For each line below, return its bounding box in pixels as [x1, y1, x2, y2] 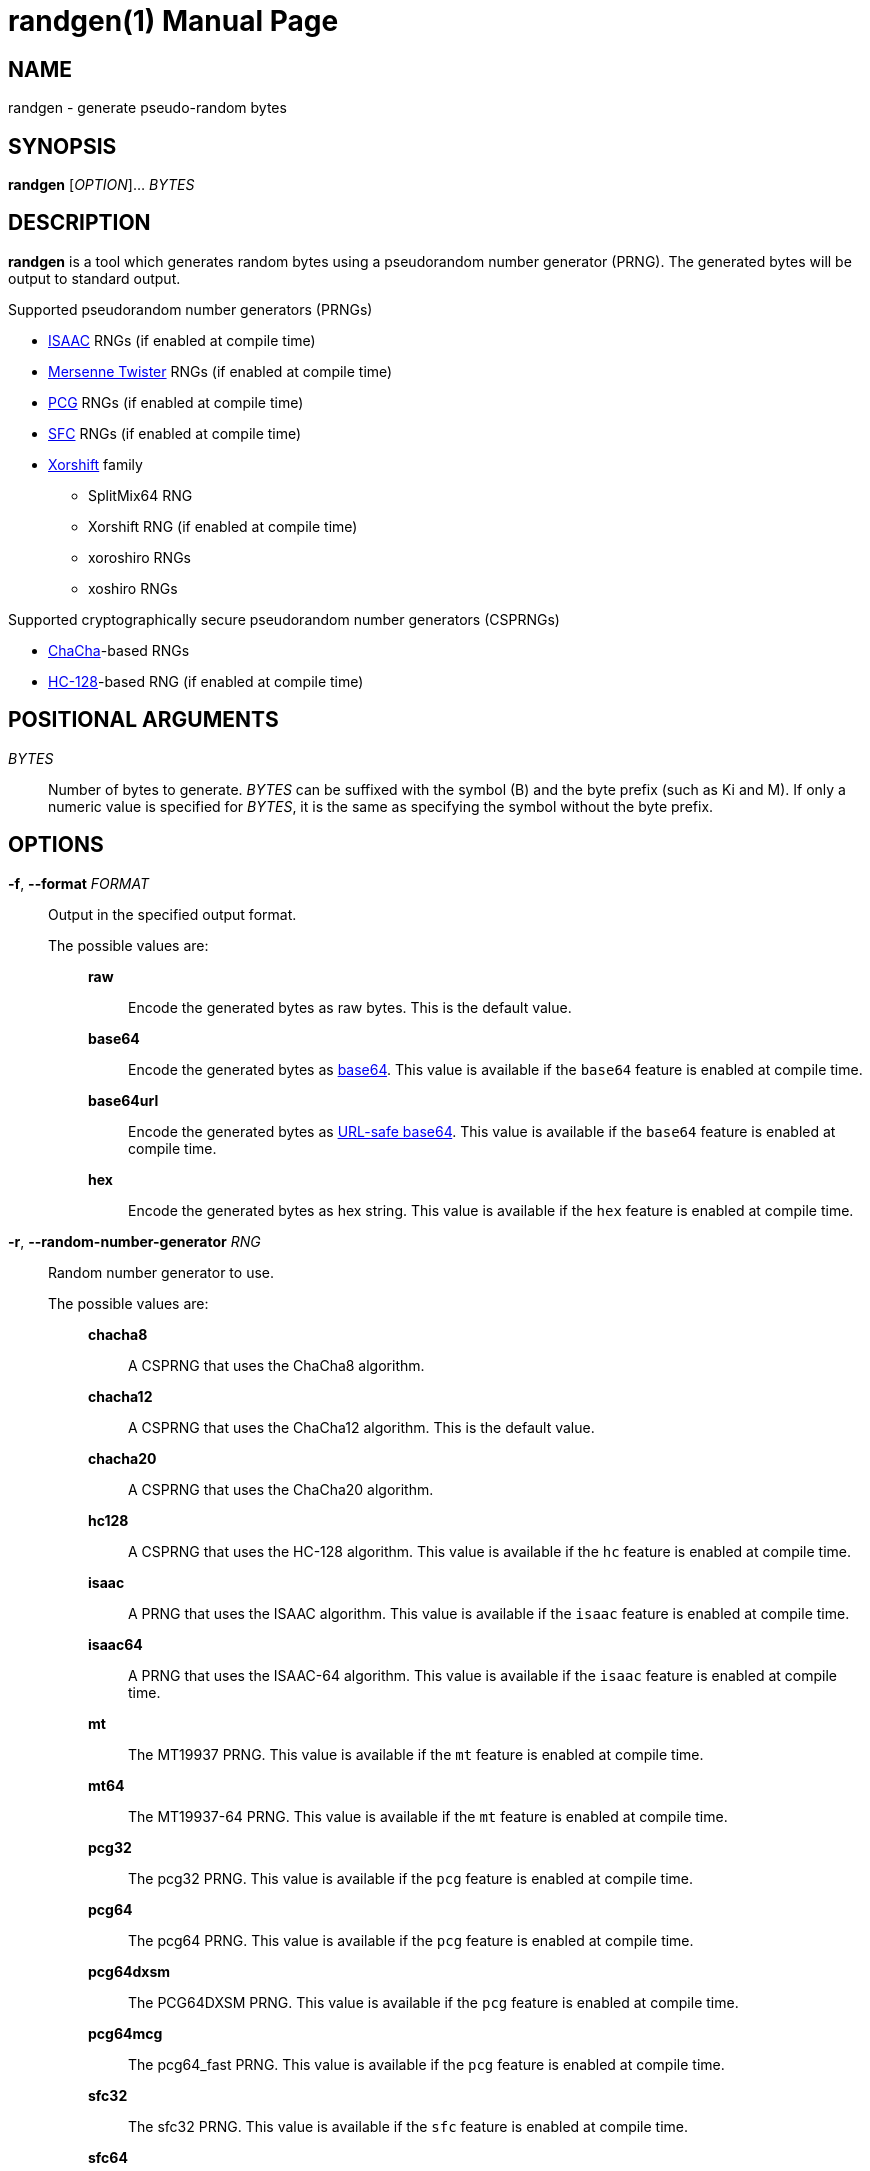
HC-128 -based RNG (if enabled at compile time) [48, 672, 364, 690]
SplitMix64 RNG [88, 486, 193, 504]
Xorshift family [48, 455, 143, 473]
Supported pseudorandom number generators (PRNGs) [8, 300, 373, 318]
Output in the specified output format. [48, 905, 297, 923]
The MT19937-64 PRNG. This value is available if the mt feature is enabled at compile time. [128, 1807, 728, 1825]
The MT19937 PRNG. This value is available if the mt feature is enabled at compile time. [128, 1745, 704, 1763]
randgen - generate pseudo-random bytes [8, 99, 287, 117]
